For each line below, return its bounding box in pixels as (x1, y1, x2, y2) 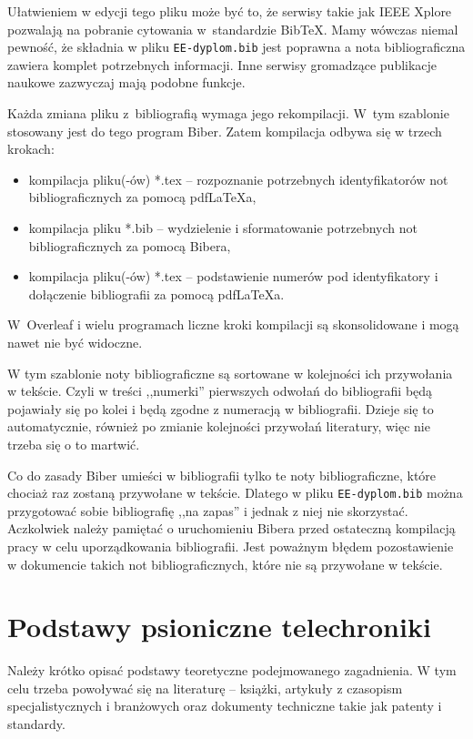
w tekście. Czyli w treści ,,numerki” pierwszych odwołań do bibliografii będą (7, 381, 433, 400)
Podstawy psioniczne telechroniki (7, 608, 431, 645)
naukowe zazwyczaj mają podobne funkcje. (7, 73, 246, 92)
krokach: (7, 139, 55, 158)
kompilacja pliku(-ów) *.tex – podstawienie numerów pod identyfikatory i (28, 267, 438, 286)
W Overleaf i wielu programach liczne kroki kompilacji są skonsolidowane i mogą (7, 315, 459, 334)
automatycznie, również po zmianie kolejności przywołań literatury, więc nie (7, 417, 430, 436)
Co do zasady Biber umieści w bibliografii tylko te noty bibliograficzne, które (7, 465, 437, 484)
